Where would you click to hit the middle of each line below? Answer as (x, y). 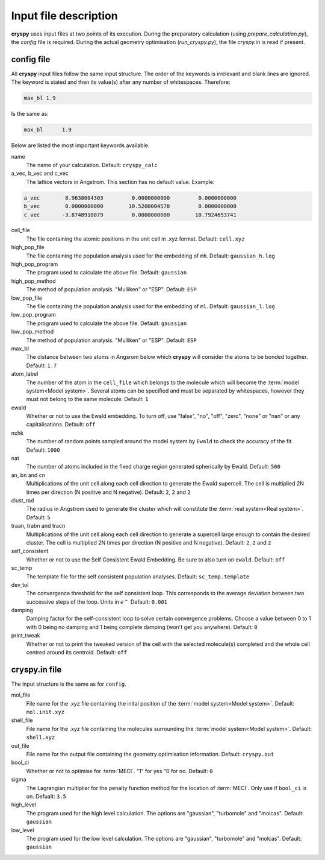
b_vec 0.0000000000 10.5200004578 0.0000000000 (130, 206)
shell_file (22, 720)
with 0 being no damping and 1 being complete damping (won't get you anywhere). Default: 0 (142, 627)
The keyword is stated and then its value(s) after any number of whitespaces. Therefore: (121, 82)
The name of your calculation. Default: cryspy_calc (92, 165)
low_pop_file (26, 298)
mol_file (21, 695)
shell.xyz (41, 738)
